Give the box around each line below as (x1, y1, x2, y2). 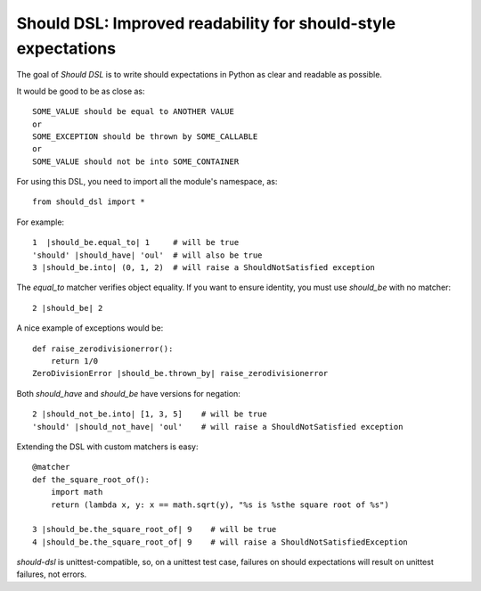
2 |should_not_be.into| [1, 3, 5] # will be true (32, 409, 267, 419)
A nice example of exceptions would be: (16, 323, 164, 333)
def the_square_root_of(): (32, 474, 151, 485)
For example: (16, 217, 65, 227)
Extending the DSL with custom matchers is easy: (16, 441, 199, 452)
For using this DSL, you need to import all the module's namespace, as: (16, 176, 278, 187)
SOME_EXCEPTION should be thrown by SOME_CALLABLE (32, 131, 258, 142)
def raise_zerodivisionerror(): (32, 343, 174, 354)
